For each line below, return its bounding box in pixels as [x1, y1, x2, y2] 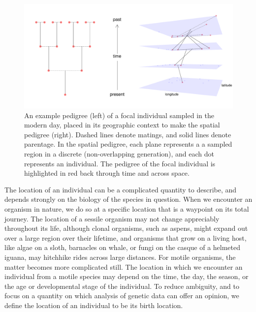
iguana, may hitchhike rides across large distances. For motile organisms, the [4, 251, 236, 262]
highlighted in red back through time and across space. [24, 168, 190, 178]
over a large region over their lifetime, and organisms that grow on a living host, [4, 232, 247, 243]
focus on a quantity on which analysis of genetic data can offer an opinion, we [4, 290, 239, 301]
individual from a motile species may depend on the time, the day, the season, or [4, 271, 249, 281]
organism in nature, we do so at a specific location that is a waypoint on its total [4, 203, 249, 214]
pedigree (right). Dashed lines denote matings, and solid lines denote [24, 129, 231, 139]
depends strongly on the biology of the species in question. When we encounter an [4, 194, 253, 204]
